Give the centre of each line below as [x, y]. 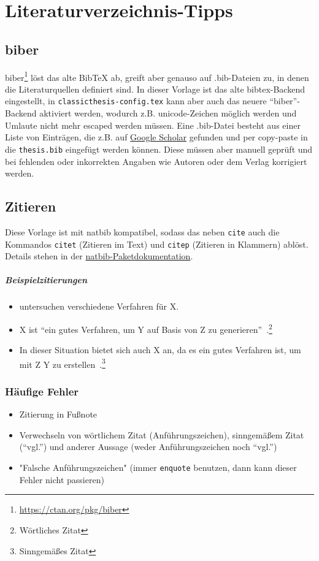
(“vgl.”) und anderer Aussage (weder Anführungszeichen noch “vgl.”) [148, 447]
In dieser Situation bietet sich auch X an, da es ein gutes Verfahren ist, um [160, 350]
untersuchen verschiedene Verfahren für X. [99, 306]
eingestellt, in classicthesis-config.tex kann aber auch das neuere [136, 101]
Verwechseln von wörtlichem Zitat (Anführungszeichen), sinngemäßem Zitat [162, 434]
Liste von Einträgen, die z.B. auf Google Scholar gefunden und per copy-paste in [156, 137]
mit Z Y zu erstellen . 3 [62, 363]
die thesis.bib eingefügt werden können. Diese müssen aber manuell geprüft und [159, 149]
